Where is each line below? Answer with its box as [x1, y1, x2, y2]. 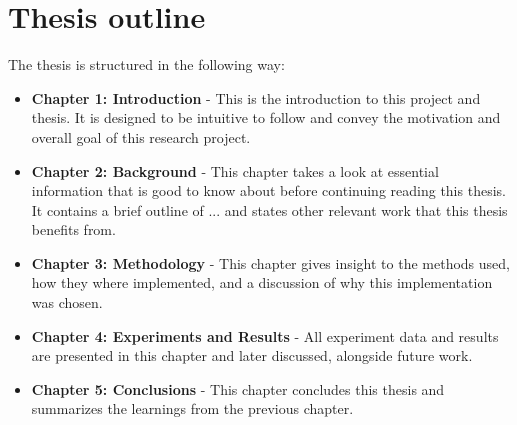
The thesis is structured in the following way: [8, 54, 285, 75]
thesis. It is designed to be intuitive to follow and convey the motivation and [31, 107, 501, 128]
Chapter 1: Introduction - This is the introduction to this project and [31, 87, 481, 108]
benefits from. [31, 219, 116, 240]
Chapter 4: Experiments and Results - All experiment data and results [31, 325, 499, 346]
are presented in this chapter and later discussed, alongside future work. [31, 345, 473, 366]
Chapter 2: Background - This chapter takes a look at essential [31, 160, 439, 181]
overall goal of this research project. [31, 126, 251, 147]
